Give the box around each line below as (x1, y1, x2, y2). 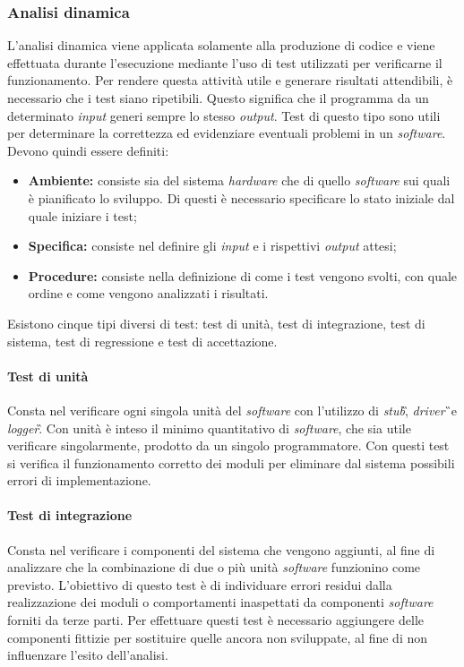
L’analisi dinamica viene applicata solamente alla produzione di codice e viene (7, 36, 435, 55)
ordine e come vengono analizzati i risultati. (28, 284, 269, 303)
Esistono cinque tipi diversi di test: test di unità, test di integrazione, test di (7, 313, 425, 332)
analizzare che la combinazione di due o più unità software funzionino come (7, 558, 421, 577)
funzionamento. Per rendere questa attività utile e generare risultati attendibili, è (7, 71, 453, 90)
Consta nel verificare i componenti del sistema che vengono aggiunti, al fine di (7, 540, 435, 559)
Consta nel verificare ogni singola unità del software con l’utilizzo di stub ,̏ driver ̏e (7, 400, 457, 419)
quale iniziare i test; (28, 206, 137, 225)
